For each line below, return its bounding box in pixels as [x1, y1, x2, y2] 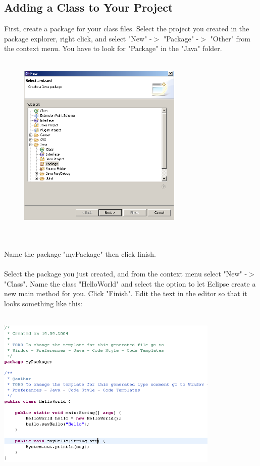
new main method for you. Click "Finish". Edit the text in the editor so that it [4, 288, 247, 299]
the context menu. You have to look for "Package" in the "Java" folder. [4, 43, 222, 54]
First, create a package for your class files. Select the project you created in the [4, 23, 249, 34]
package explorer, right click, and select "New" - [4, 33, 152, 43]
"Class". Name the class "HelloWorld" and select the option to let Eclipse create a [4, 278, 256, 289]
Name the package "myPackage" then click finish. [4, 248, 156, 259]
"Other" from [210, 33, 250, 43]
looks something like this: [4, 298, 83, 308]
